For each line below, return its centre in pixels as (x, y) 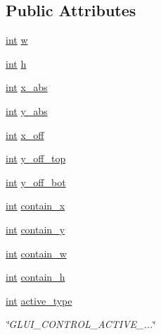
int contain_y (36, 229)
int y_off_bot (36, 182)
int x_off (25, 134)
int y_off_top (36, 158)
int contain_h (36, 277)
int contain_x (36, 206)
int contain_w (36, 253)
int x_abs (27, 87)
